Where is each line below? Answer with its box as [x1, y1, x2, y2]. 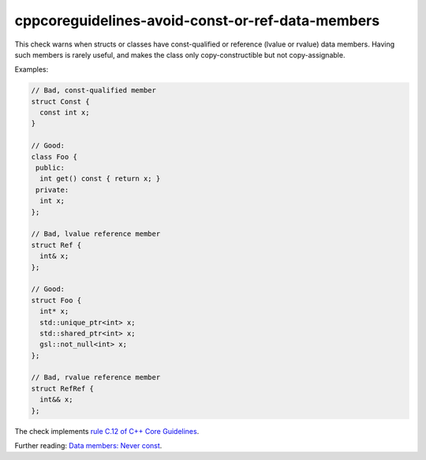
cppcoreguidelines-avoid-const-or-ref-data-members [14, 12, 380, 29]
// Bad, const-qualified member [31, 86, 157, 95]
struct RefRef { [31, 383, 95, 393]
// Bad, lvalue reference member [31, 230, 161, 238]
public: [35, 163, 65, 173]
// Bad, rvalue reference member [31, 373, 161, 382]
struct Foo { [31, 296, 82, 305]
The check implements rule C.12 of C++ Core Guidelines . [14, 426, 200, 436]
